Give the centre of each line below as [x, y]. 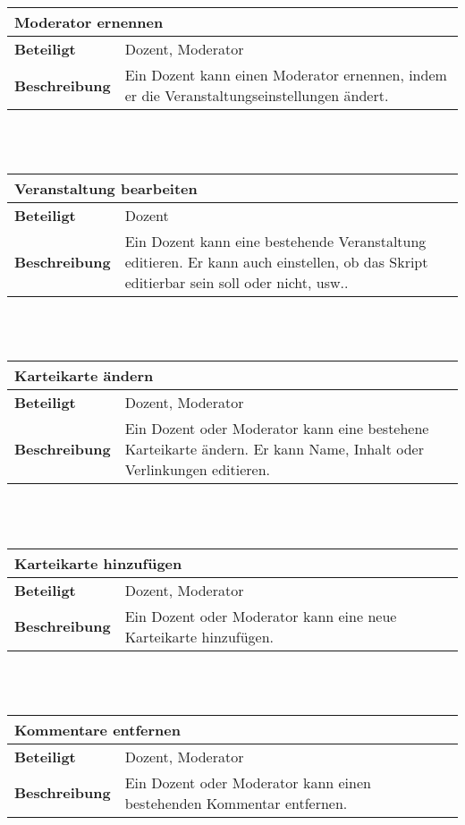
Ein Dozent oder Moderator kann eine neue [261, 616]
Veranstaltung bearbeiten [106, 189]
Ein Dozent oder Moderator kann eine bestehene [277, 429]
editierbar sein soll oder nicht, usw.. [237, 283]
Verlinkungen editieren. [198, 470]
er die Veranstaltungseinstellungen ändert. [257, 95]
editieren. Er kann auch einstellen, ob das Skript [276, 262]
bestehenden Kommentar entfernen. [236, 803]
